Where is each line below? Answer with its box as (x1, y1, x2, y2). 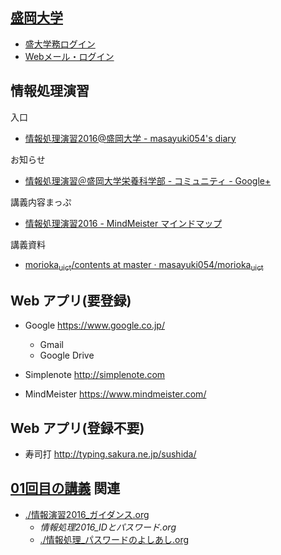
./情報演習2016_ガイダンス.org (24, 508, 150, 520)
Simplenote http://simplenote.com (24, 369, 166, 381)
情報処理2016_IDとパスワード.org (39, 521, 177, 533)
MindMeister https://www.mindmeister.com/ (24, 388, 207, 400)
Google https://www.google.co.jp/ (24, 319, 165, 332)
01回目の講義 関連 (10, 480, 121, 497)
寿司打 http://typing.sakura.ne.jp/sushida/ (24, 448, 197, 460)
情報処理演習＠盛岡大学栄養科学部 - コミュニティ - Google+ (24, 174, 272, 187)
